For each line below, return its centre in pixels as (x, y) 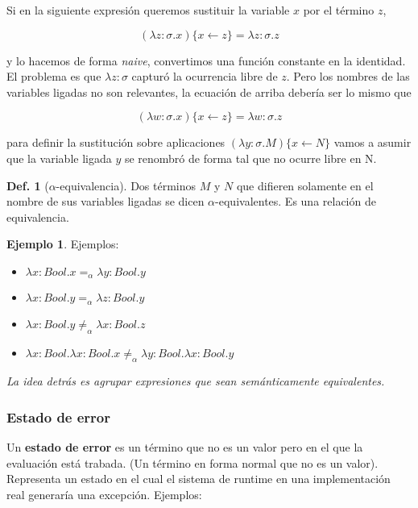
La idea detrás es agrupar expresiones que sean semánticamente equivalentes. (196, 381)
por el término (339, 10)
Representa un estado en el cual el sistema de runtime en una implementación (199, 479)
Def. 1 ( (28, 185)
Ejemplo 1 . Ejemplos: (63, 244)
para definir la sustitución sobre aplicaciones (116, 142)
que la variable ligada (59, 158)
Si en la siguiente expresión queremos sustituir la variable (148, 10)
